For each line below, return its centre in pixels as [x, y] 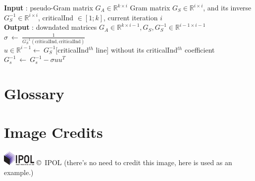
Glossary [34, 93]
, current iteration [131, 17]
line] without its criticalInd [137, 49]
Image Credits [53, 132]
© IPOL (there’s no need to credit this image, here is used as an [134, 162]
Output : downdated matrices [51, 27]
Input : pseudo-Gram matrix [49, 7]
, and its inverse [227, 7]
